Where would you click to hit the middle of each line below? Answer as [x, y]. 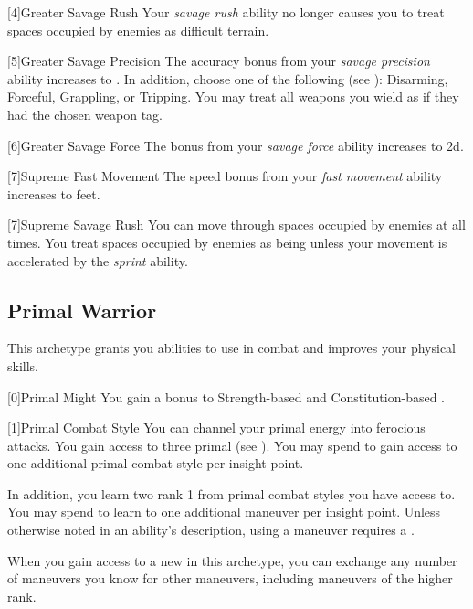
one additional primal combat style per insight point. [156, 463]
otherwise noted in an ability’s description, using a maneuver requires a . [211, 530]
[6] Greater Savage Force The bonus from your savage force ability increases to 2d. [236, 145]
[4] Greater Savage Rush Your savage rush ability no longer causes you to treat [226, 12]
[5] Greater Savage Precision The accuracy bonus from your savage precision [219, 61]
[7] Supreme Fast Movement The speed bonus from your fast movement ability [225, 176]
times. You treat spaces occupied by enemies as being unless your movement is [227, 242]
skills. [23, 365]
